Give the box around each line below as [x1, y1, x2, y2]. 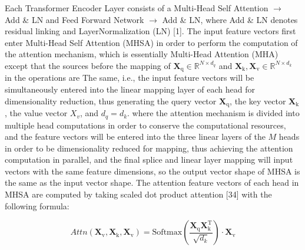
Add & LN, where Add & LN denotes [162, 13, 298, 25]
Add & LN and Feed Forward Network [5, 13, 144, 25]
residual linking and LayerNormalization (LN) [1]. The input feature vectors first [5, 25, 296, 37]
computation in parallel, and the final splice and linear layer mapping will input [5, 153, 293, 166]
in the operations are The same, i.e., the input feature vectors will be [5, 71, 254, 84]
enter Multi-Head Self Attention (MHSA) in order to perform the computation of [5, 36, 298, 48]
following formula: [5, 199, 69, 212]
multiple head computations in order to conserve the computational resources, [5, 119, 286, 131]
